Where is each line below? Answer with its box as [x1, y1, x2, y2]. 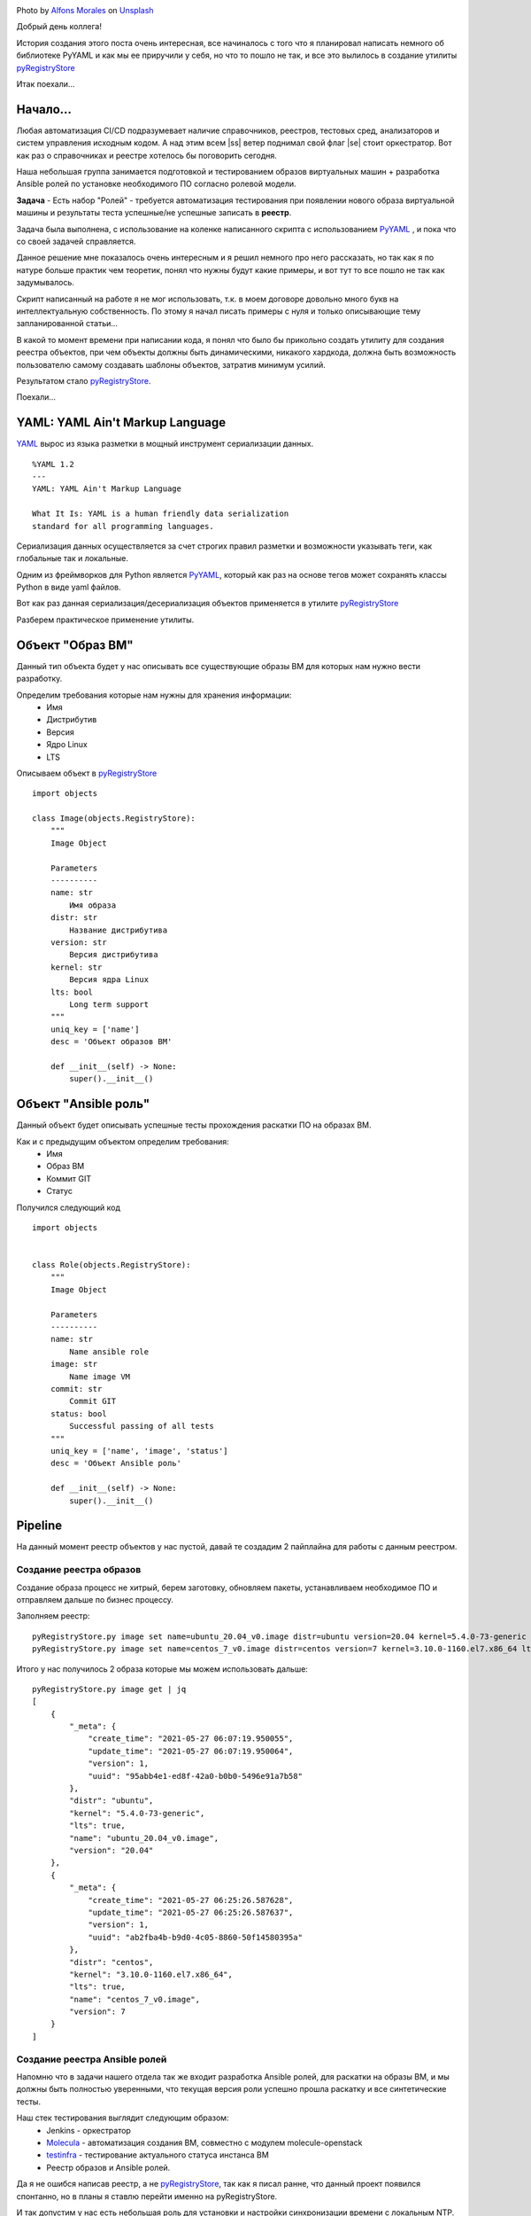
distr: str [50, 913, 98, 923]
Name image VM [69, 1371, 131, 1382]
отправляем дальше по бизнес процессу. [16, 1594, 174, 1604]
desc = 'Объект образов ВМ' [50, 1037, 173, 1047]
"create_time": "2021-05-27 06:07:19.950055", [88, 1734, 294, 1744]
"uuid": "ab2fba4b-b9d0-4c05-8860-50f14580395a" [88, 1932, 303, 1942]
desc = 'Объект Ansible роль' [50, 1458, 181, 1469]
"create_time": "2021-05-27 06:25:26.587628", [88, 1895, 294, 1905]
